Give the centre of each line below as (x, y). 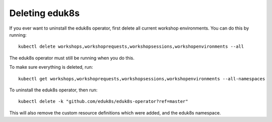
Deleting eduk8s (45, 13)
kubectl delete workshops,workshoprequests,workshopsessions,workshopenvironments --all (131, 47)
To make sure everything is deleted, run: (51, 67)
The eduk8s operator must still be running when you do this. (72, 58)
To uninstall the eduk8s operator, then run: (53, 90)
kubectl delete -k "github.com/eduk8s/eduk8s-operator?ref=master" (103, 101)
